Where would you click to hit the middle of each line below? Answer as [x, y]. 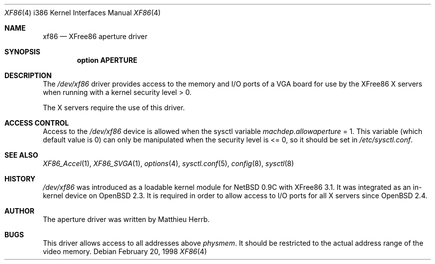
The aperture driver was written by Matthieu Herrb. [126, 219]
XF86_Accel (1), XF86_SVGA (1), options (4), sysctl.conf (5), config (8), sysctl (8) [168, 163]
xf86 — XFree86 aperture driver [95, 36]
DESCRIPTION [28, 75]
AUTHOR [20, 211]
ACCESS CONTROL [37, 123]
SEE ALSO [21, 155]
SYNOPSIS [23, 52]
